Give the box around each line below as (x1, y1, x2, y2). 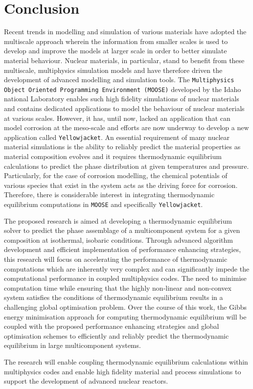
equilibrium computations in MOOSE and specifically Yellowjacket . (4, 199, 203, 209)
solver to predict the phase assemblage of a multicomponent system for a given (4, 225, 240, 235)
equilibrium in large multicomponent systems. (4, 340, 141, 350)
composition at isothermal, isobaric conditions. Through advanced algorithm (4, 234, 233, 245)
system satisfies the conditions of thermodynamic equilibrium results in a (4, 292, 223, 302)
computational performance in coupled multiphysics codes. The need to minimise (4, 273, 247, 283)
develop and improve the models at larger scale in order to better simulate (4, 46, 227, 56)
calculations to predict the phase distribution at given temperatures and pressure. (4, 160, 249, 171)
